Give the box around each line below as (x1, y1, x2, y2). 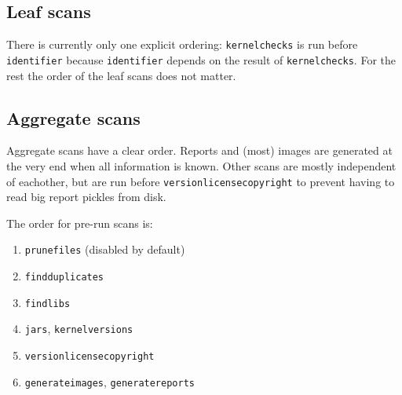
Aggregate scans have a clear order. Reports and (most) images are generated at (6, 142, 393, 159)
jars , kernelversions (24, 320, 133, 337)
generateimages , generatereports (24, 373, 195, 390)
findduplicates (24, 272, 104, 283)
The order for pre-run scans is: (6, 214, 153, 231)
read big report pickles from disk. (6, 188, 166, 205)
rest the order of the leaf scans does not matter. (6, 67, 236, 83)
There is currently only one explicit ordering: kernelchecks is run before (6, 36, 358, 53)
